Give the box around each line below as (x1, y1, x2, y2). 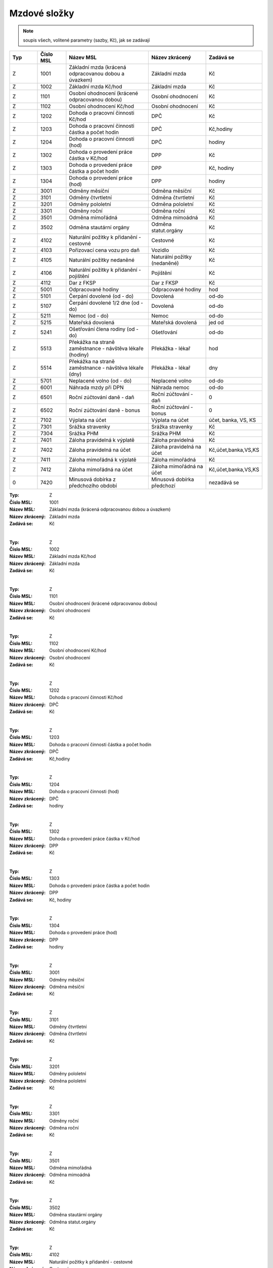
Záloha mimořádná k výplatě (69, 456, 136, 464)
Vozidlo (151, 246, 169, 254)
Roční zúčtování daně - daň (69, 394, 134, 401)
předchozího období (69, 482, 117, 489)
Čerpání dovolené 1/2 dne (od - (69, 299, 144, 306)
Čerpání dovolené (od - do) (69, 293, 134, 300)
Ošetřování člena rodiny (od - (69, 326, 139, 333)
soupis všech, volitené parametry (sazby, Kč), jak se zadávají (23, 37, 150, 43)
